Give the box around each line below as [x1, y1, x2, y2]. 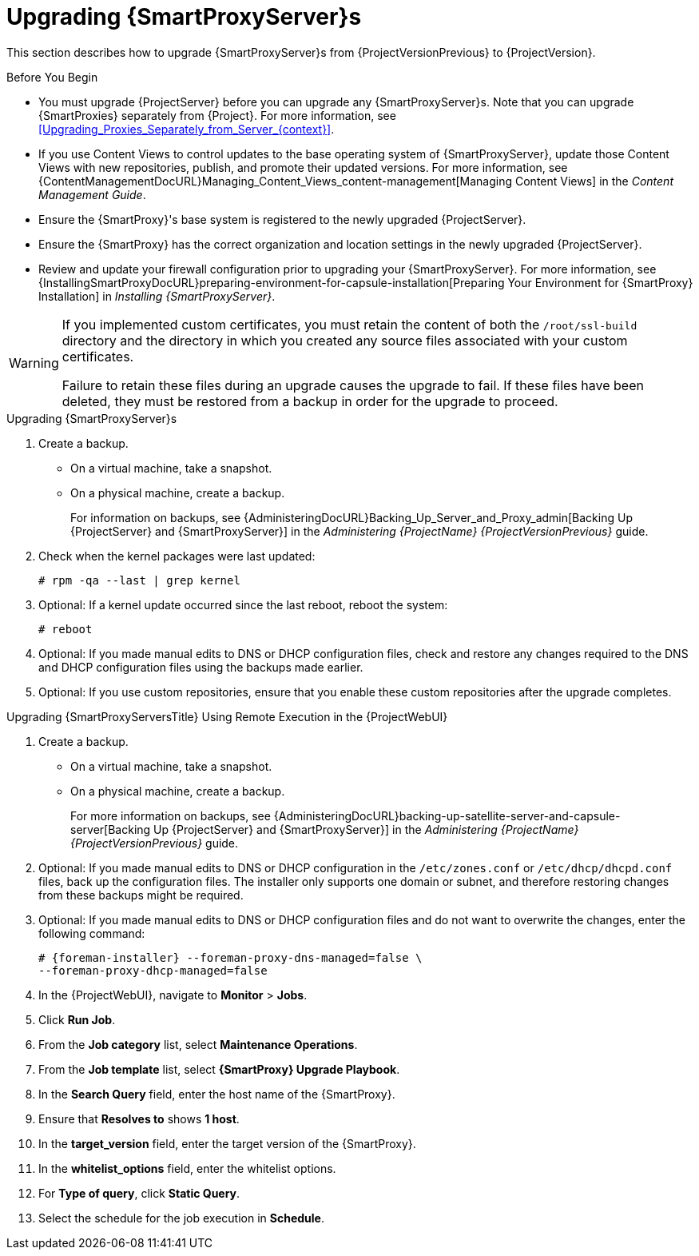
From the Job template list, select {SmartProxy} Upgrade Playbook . [38, 1062, 400, 1076]
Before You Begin [6, 70, 98, 84]
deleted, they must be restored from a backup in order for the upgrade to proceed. [62, 393, 558, 409]
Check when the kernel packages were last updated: [38, 548, 316, 563]
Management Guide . [38, 187, 146, 201]
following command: [38, 926, 145, 940]
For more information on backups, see [70, 808, 271, 823]
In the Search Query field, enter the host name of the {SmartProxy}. [38, 1087, 395, 1101]
